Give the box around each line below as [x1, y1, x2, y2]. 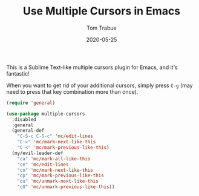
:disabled [11, 116, 36, 122]
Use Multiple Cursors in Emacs [22, 4, 181, 18]
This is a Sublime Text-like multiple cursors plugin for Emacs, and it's [6, 64, 178, 71]
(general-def [11, 128, 45, 134]
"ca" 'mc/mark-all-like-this [17, 155, 91, 162]
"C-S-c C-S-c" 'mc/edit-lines [17, 133, 94, 140]
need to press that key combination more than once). [6, 88, 139, 95]
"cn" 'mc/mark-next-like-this [17, 167, 94, 173]
